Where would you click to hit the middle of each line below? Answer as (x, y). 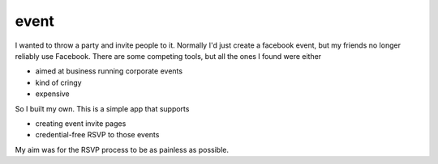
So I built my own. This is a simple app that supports (102, 108)
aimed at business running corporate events (109, 71)
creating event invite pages (81, 123)
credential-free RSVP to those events (97, 135)
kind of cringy (58, 82)
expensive (53, 94)
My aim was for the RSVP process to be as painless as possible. (122, 149)
